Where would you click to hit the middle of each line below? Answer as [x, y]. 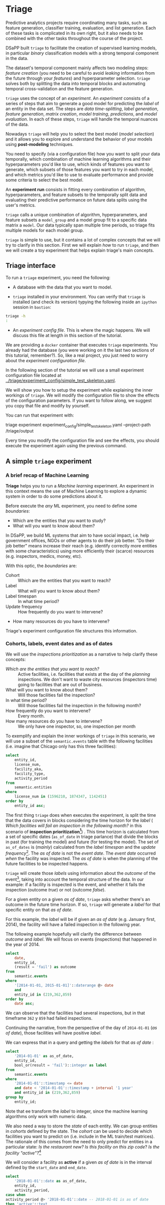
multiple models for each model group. [45, 230]
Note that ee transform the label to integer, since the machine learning [77, 1111]
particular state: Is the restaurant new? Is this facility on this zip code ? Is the [83, 1147]
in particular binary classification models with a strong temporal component [82, 53]
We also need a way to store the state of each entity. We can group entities [82, 1126]
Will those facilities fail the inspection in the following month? [80, 706]
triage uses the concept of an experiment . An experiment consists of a [78, 98]
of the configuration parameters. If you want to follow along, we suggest [79, 400]
